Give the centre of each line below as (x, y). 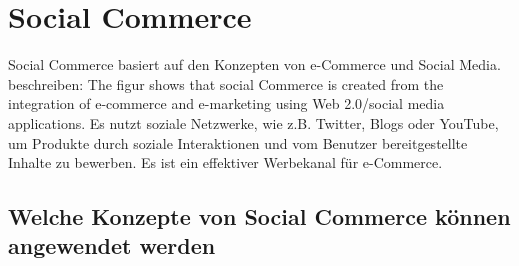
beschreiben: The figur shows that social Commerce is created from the (226, 83)
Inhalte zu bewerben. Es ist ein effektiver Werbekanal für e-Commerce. (225, 162)
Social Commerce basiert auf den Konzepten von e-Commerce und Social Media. (254, 64)
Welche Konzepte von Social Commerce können (259, 216)
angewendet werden (112, 245)
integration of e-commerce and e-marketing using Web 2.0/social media (226, 103)
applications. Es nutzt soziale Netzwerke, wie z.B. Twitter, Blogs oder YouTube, (253, 122)
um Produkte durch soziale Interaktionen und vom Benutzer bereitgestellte (238, 142)
